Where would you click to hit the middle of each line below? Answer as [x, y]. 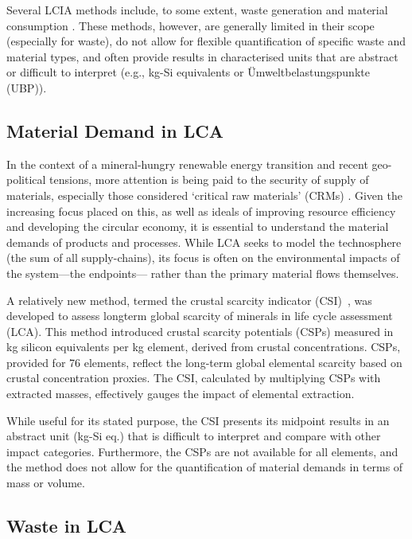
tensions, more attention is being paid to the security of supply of [209, 180]
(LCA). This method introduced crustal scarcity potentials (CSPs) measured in [200, 331]
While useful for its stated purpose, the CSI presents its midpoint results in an [198, 420]
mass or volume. [46, 483]
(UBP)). [27, 87]
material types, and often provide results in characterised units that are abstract [202, 56]
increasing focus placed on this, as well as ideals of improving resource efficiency [201, 211]
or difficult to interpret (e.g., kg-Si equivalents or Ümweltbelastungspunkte [188, 72]
